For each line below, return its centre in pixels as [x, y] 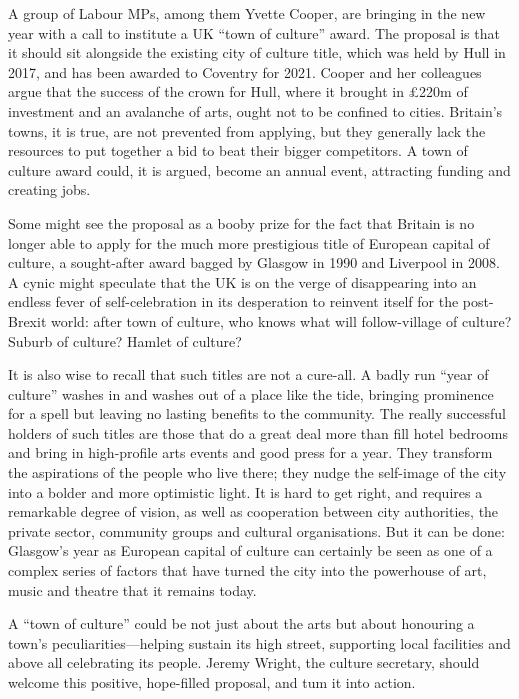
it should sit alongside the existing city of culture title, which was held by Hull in [257, 52]
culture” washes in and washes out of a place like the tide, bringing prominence [251, 393]
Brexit [27, 320]
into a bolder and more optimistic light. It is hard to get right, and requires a [245, 491]
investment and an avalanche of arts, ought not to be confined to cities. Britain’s [255, 110]
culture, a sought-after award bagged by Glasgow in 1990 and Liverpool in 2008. [254, 262]
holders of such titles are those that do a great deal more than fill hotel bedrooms [258, 432]
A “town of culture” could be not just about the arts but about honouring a [241, 623]
